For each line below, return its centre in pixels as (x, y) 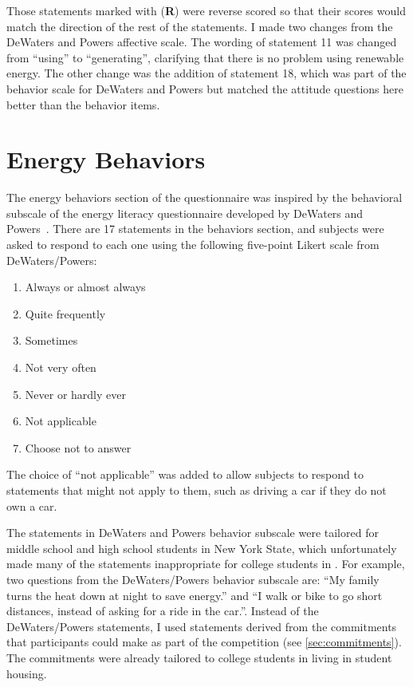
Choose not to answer (78, 447)
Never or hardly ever (75, 394)
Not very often (61, 367)
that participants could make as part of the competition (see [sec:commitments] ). (204, 642)
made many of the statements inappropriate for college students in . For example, (206, 564)
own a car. (32, 505)
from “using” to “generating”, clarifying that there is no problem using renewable (205, 57)
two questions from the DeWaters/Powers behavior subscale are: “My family (193, 579)
